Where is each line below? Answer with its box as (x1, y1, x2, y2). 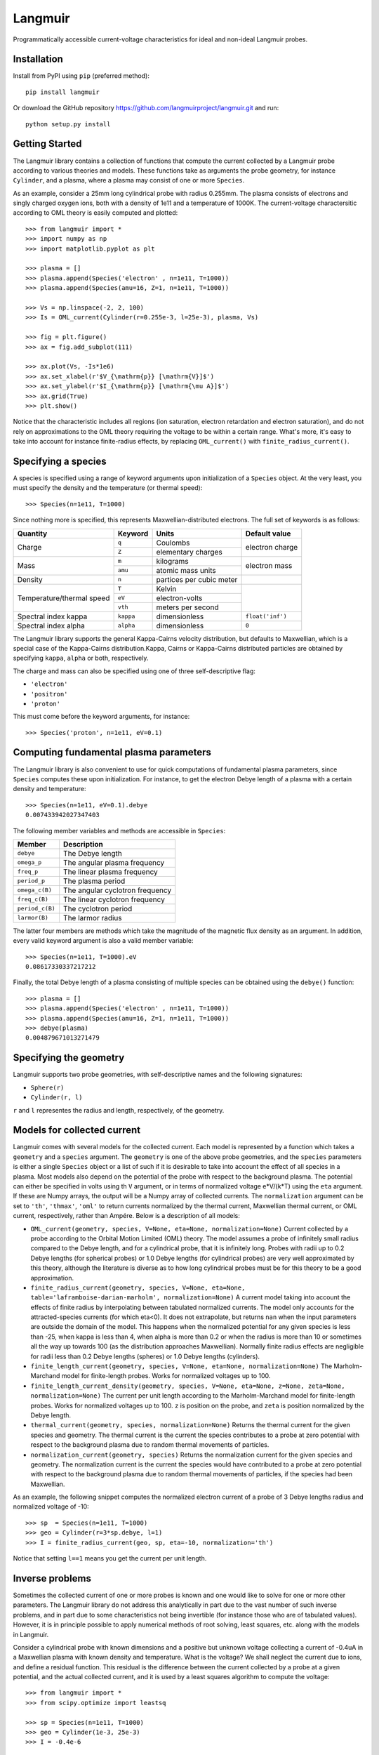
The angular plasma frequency (63, 857, 165, 867)
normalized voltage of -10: (13, 1502, 89, 1511)
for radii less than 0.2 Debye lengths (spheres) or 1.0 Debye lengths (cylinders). (30, 1352, 260, 1360)
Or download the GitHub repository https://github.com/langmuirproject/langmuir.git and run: (13, 104, 279, 112)
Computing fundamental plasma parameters (13, 746, 212, 758)
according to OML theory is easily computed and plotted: (13, 208, 178, 217)
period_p (17, 877, 46, 885)
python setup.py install (25, 120, 111, 128)
